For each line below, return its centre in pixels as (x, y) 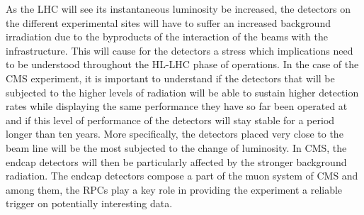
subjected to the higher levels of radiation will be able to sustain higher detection (182, 92)
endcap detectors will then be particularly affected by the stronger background (176, 161)
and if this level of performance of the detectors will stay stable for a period (170, 120)
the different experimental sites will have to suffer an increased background (168, 22)
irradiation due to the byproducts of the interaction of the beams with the (167, 37)
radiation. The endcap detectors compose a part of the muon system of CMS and (182, 176)
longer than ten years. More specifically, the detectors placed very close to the (175, 134)
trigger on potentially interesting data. (89, 203)
